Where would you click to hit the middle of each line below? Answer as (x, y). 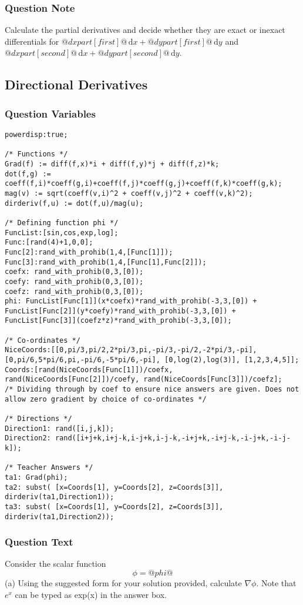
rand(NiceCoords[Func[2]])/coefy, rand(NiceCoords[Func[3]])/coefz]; (144, 380)
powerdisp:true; (36, 135)
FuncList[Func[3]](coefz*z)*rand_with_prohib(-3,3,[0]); (118, 321)
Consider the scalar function (55, 564)
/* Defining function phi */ (62, 223)
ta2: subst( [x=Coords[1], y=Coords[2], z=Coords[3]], (114, 487)
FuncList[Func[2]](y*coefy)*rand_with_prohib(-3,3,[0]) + (120, 311)
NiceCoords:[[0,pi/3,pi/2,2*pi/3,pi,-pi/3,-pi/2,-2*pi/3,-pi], (131, 350)
